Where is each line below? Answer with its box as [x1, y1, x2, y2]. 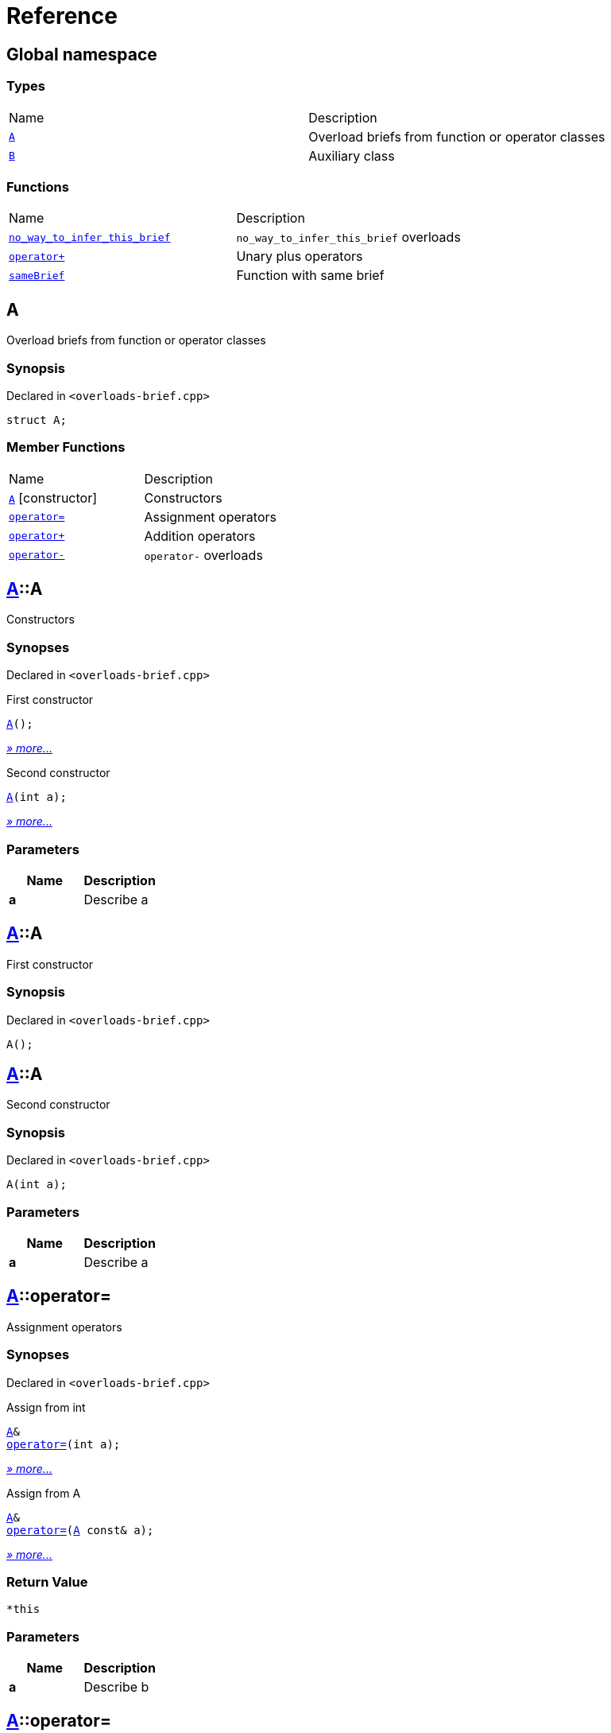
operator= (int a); [6, 1437, 121, 1451]
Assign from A [6, 1486, 81, 1500]
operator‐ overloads [144, 546, 263, 563]
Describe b [83, 1679, 149, 1696]
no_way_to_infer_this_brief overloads [236, 229, 461, 246]
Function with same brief [236, 267, 385, 284]
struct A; [6, 413, 67, 426]
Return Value [6, 1573, 88, 1590]
